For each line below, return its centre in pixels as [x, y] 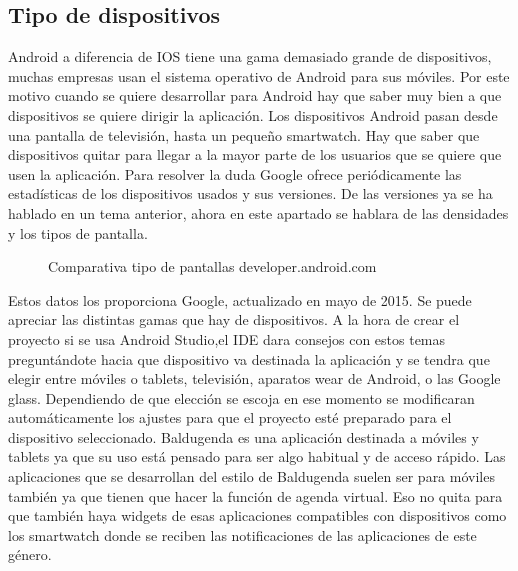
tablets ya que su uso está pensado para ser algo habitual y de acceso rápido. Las [257, 456]
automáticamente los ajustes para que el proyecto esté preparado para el [230, 417]
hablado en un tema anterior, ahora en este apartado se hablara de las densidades [258, 212]
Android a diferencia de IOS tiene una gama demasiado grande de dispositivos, [250, 56]
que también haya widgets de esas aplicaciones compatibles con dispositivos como [257, 515]
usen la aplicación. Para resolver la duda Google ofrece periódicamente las [235, 173]
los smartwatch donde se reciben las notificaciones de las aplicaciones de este [242, 534]
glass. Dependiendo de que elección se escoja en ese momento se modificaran [241, 397]
